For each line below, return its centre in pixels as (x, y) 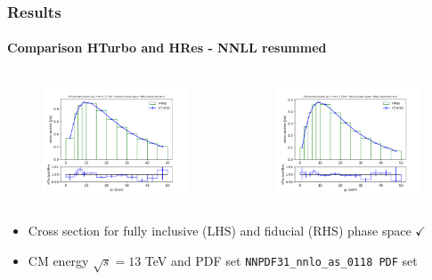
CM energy (58, 260)
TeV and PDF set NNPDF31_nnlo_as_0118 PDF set (281, 260)
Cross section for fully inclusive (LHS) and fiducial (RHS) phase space (220, 231)
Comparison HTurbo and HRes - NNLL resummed (167, 48)
